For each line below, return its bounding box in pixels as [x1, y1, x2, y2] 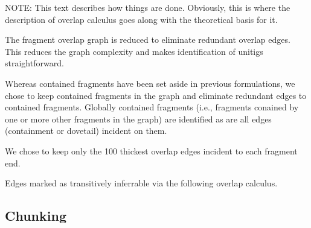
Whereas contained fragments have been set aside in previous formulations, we [5, 77, 295, 89]
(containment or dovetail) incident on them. [5, 124, 167, 137]
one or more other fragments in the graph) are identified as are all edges [5, 112, 272, 125]
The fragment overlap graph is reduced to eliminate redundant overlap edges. [5, 33, 290, 46]
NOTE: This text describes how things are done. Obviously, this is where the [5, 1, 290, 13]
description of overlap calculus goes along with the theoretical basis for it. [5, 13, 278, 25]
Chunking [5, 206, 66, 225]
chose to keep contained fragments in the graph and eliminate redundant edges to [5, 89, 307, 101]
